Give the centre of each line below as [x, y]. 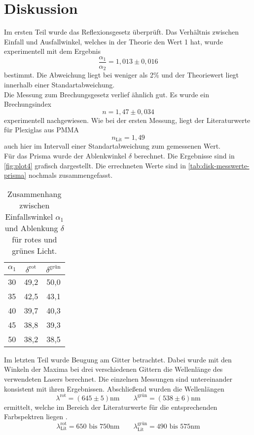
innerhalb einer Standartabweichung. [59, 85]
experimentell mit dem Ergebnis [52, 51]
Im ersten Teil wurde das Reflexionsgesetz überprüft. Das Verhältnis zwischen [121, 32]
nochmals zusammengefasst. [71, 175]
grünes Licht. [35, 250]
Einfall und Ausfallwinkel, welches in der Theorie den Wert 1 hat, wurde [113, 41]
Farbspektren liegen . [36, 416]
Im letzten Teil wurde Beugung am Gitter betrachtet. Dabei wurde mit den [118, 359]
